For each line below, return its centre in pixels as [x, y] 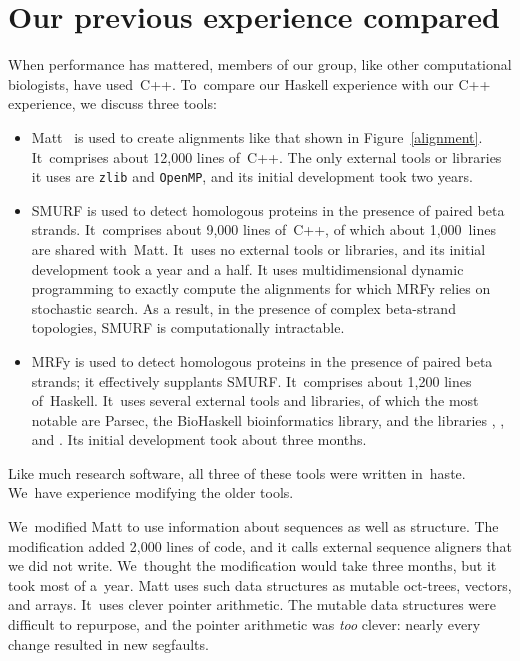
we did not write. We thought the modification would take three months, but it [252, 565]
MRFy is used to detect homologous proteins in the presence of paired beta [262, 360]
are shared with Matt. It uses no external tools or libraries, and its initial [258, 248]
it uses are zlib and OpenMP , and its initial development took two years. [252, 176]
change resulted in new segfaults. [108, 643]
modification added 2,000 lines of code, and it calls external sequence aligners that [260, 545]
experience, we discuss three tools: [112, 103]
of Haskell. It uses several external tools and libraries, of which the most [255, 400]
